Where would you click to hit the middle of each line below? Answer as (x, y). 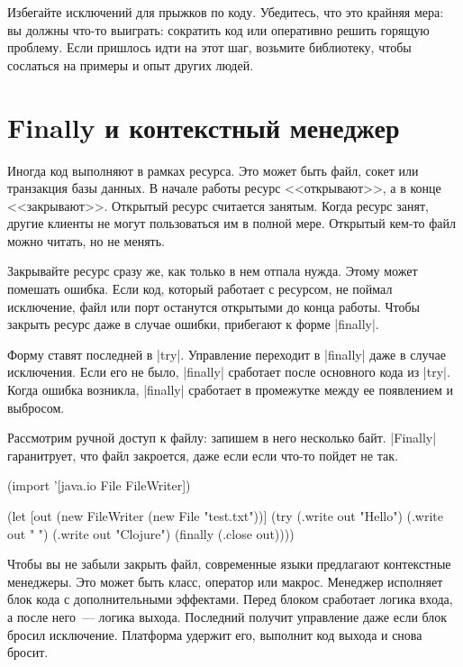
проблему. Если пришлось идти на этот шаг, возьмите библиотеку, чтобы (209, 47)
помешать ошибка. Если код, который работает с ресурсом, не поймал (200, 289)
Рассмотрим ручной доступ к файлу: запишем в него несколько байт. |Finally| (222, 438)
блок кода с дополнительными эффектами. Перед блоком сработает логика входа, (230, 599)
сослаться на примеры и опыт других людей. (131, 64)
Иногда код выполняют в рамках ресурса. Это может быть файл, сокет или (213, 170)
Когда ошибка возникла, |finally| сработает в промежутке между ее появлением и (230, 390)
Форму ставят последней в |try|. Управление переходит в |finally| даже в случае (227, 354)
